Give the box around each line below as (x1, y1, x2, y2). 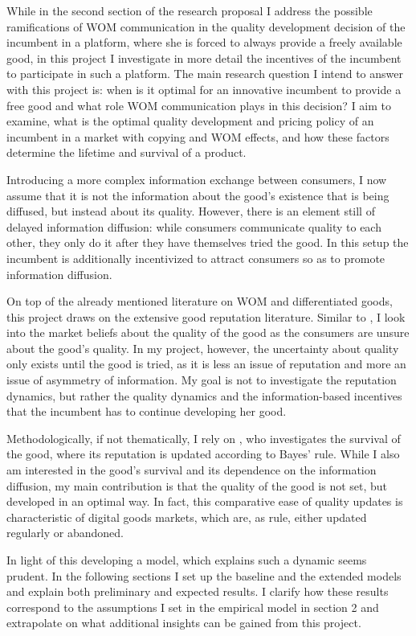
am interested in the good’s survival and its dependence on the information (6, 462, 377, 478)
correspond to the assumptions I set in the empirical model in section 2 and (6, 598, 379, 615)
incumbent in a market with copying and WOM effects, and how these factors (6, 128, 389, 145)
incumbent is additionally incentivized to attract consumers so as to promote (6, 249, 385, 266)
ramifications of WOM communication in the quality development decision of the (6, 18, 406, 35)
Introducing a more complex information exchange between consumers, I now (6, 170, 387, 187)
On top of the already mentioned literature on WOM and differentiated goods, (6, 293, 393, 310)
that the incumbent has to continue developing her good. (6, 403, 287, 420)
